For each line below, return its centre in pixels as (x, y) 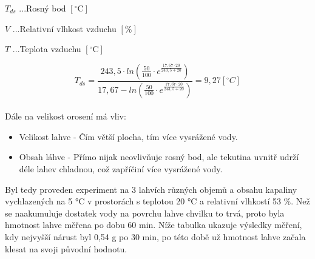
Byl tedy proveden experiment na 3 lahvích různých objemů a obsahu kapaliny (151, 189)
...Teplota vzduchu (47, 49)
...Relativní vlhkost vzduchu (64, 28)
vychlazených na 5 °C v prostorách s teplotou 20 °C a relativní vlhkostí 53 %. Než (157, 201)
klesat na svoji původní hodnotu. (66, 248)
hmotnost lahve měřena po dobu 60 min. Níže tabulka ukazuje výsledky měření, (154, 225)
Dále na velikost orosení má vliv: (66, 116)
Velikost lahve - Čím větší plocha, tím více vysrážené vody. (128, 136)
